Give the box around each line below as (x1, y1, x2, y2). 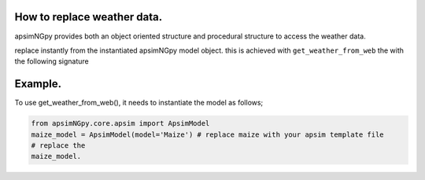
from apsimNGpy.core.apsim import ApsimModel (31, 119, 210, 128)
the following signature (14, 57, 90, 66)
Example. (14, 77, 62, 90)
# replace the (31, 141, 86, 149)
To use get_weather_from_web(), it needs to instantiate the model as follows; (14, 98, 264, 108)
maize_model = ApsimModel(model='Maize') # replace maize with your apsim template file (31, 130, 385, 139)
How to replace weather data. (14, 10, 163, 24)
